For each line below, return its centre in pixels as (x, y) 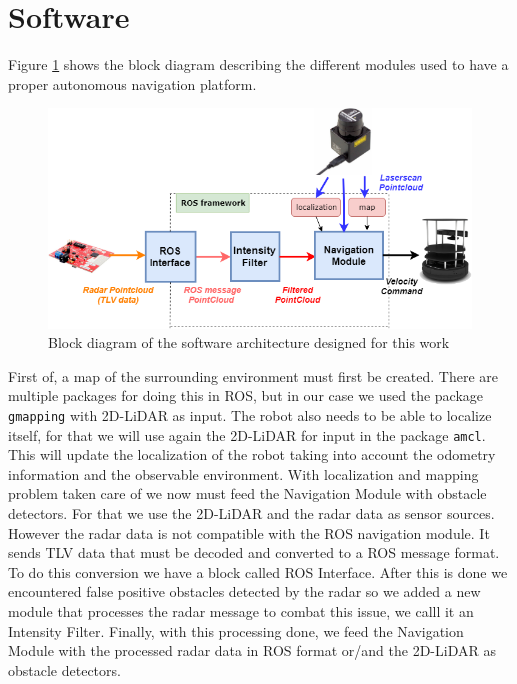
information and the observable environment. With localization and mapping (243, 473)
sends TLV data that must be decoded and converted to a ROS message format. (254, 552)
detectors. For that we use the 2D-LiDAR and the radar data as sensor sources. (251, 512)
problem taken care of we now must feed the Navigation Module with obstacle (247, 493)
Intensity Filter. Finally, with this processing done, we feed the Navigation (236, 630)
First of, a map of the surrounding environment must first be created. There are (253, 375)
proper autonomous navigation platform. (132, 83)
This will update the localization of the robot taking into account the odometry (252, 454)
